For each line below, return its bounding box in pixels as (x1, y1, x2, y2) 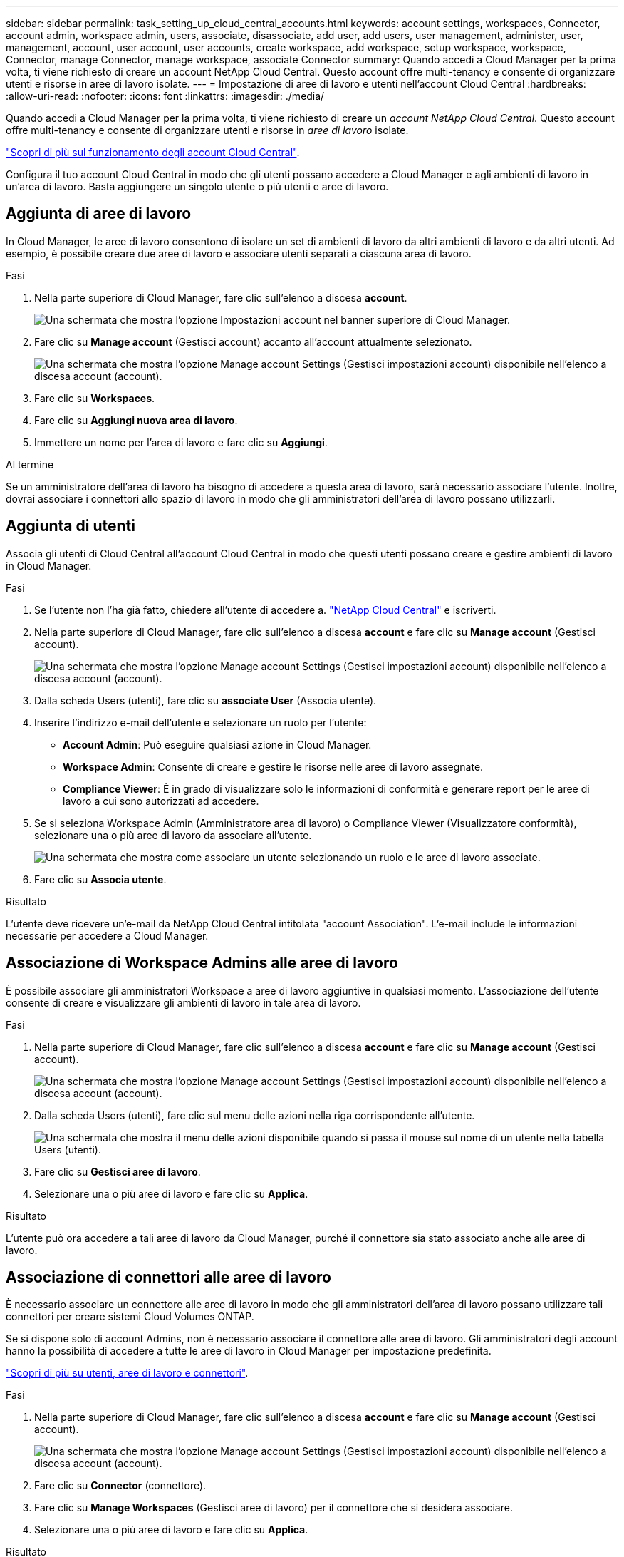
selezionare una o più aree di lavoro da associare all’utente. (34, 828, 312, 841)
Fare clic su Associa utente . (34, 873, 167, 885)
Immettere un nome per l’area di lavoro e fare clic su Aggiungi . (34, 436, 328, 448)
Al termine (6, 458, 54, 471)
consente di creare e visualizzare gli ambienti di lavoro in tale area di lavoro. (6, 996, 361, 1009)
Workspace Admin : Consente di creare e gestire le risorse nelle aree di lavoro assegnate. (63, 760, 484, 773)
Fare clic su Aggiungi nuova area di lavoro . (34, 413, 238, 426)
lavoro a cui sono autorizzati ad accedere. (63, 794, 259, 807)
